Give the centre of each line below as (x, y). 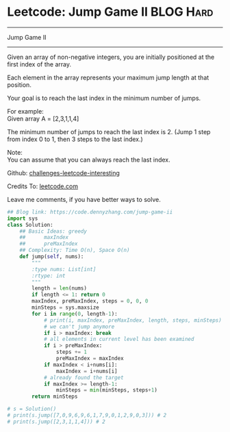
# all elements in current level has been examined (119, 340)
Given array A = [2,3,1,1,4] (43, 118)
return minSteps (55, 397)
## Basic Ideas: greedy (53, 231)
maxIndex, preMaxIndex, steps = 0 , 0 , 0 (90, 301)
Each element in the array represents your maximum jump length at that (108, 77)
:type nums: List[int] (64, 269)
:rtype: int (49, 276)
